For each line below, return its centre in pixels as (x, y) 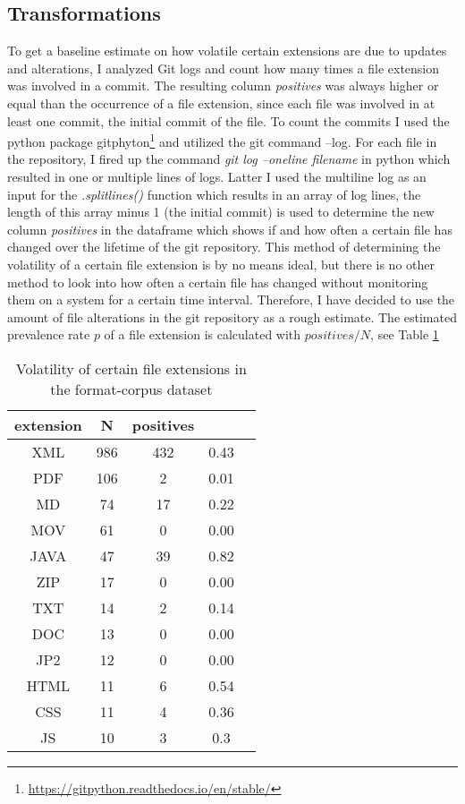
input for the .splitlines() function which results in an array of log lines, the (214, 194)
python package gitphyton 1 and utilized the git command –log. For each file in (222, 140)
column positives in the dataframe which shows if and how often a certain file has (230, 229)
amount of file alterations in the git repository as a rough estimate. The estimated (232, 316)
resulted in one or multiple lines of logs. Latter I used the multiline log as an (217, 177)
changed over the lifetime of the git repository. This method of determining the (224, 247)
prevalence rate (49, 334)
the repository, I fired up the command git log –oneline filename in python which (229, 159)
